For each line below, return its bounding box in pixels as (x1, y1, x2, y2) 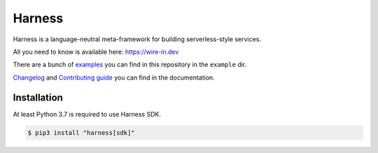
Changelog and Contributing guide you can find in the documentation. (13, 73, 215, 82)
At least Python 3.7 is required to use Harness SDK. (13, 110, 161, 118)
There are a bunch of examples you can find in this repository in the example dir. (13, 60, 247, 69)
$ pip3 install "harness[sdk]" (27, 129, 136, 136)
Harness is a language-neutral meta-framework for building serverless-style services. (13, 35, 262, 43)
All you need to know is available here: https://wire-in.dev (13, 48, 179, 56)
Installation (13, 92, 63, 103)
